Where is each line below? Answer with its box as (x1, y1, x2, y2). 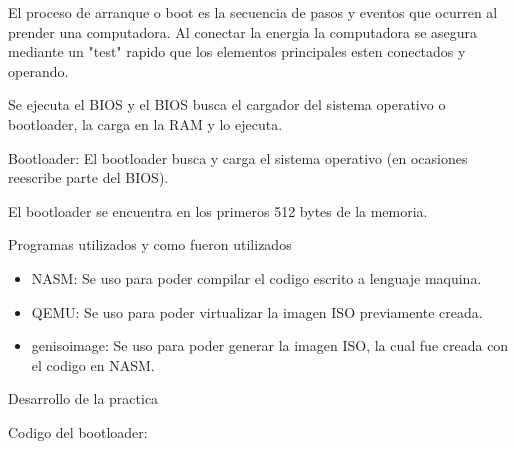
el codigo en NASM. (31, 354, 155, 375)
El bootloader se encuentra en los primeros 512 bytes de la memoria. (8, 200, 428, 221)
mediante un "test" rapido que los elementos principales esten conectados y (8, 41, 466, 62)
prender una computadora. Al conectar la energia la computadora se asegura (8, 21, 478, 42)
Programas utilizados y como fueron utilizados (8, 234, 292, 255)
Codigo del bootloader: (8, 421, 148, 442)
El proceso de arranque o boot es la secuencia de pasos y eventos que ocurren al (8, 2, 498, 22)
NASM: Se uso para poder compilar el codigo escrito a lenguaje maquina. (31, 267, 482, 288)
